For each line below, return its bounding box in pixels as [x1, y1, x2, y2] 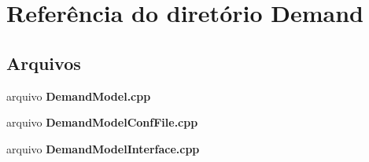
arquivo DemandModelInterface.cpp [6, 140, 200, 156]
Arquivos [6, 50, 81, 75]
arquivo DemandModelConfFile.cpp [6, 114, 198, 131]
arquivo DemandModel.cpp [6, 87, 151, 104]
